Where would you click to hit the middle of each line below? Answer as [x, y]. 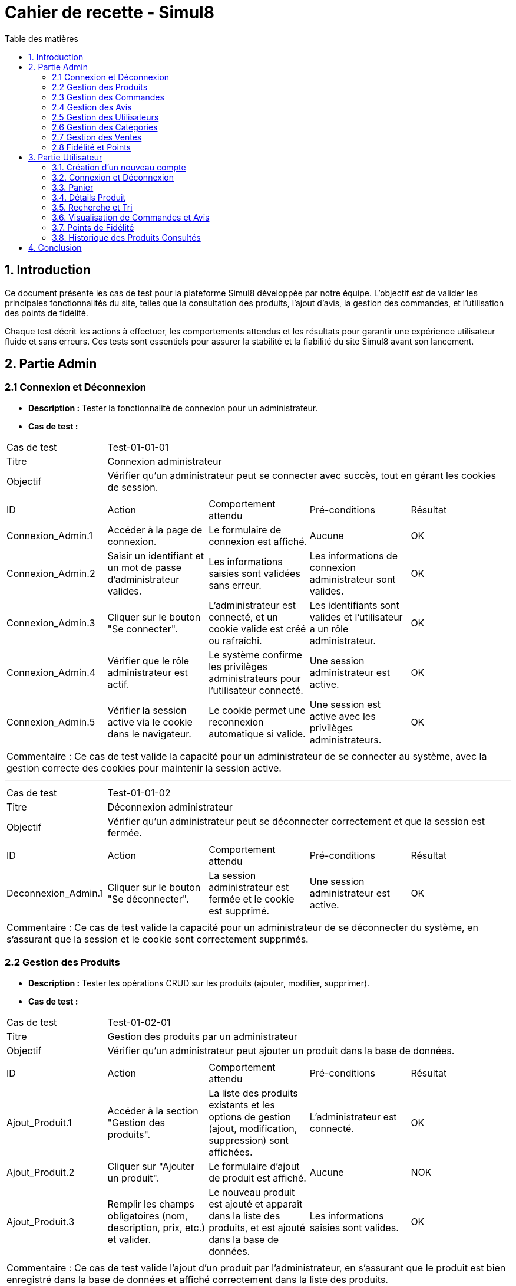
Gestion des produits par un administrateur [202, 1036]
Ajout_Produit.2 [41, 1172]
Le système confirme [255, 655]
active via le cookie [150, 722]
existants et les [242, 1105]
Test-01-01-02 [139, 793]
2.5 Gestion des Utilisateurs [105, 117]
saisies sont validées [254, 573]
